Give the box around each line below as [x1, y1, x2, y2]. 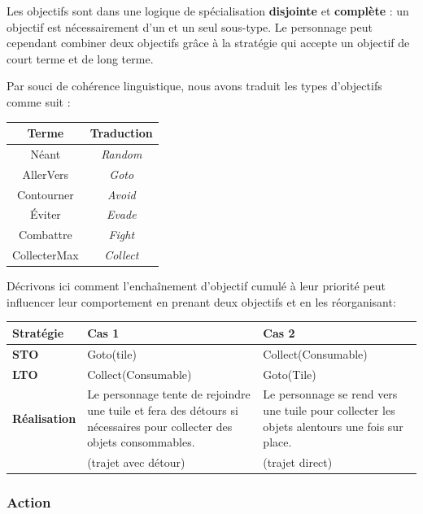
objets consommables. [87, 433, 195, 451]
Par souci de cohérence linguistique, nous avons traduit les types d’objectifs [7, 77, 382, 94]
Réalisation [12, 409, 76, 426]
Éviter [29, 206, 61, 223]
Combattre [18, 226, 72, 243]
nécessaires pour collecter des [87, 417, 233, 434]
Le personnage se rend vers [263, 385, 398, 403]
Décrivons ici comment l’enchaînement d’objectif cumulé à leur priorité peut [7, 277, 386, 294]
